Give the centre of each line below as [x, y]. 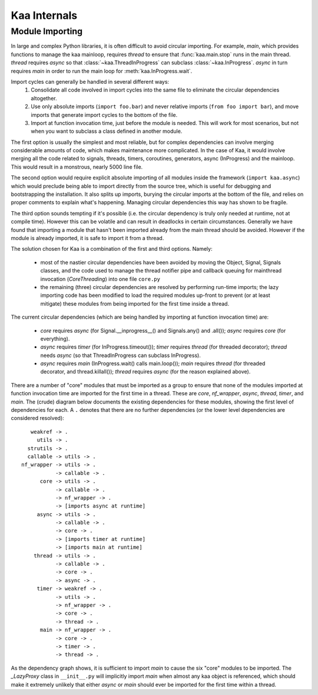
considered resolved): [37, 418]
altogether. [44, 98]
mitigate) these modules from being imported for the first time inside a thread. [135, 303]
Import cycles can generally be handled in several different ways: [90, 81]
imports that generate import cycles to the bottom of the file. [104, 114]
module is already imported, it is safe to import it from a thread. [87, 238]
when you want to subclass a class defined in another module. [107, 131]
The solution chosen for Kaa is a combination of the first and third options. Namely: [112, 249]
